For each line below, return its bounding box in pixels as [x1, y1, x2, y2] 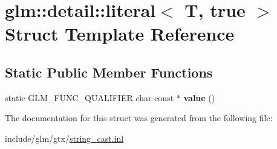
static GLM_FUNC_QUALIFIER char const [5, 91, 174, 104]
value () [183, 91, 215, 104]
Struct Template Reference [5, 21, 235, 46]
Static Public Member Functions [5, 62, 213, 81]
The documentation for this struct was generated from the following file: [5, 111, 273, 124]
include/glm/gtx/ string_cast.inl [5, 131, 124, 144]
